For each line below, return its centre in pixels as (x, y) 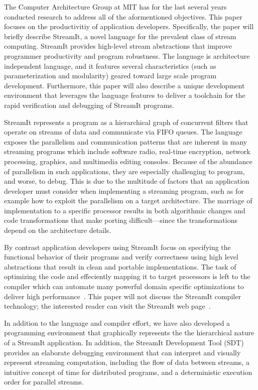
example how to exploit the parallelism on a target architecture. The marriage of (128, 201)
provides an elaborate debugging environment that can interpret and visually (122, 352)
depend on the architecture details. (58, 230)
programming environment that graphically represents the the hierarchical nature (129, 333)
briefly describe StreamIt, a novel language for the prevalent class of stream (120, 36)
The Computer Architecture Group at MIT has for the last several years (115, 7)
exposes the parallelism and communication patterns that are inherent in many (126, 141)
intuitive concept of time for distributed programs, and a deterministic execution (128, 372)
